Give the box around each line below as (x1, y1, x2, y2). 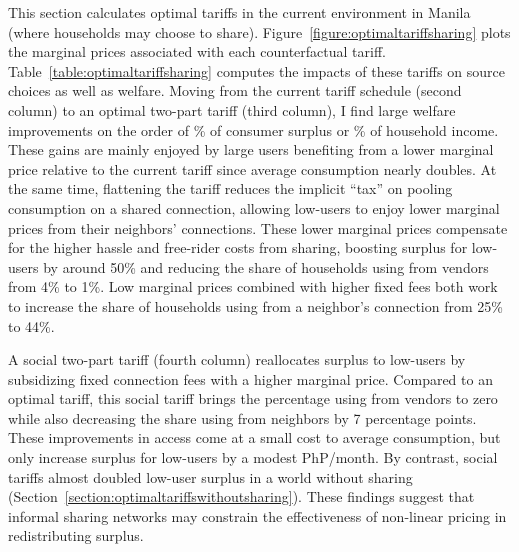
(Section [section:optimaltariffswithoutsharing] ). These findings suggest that (8, 486, 475, 507)
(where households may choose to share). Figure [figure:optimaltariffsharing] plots (8, 21, 511, 42)
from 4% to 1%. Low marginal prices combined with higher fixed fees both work (8, 276, 498, 297)
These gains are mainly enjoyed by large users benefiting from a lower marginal (8, 139, 494, 160)
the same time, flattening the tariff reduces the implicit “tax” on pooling (8, 178, 453, 199)
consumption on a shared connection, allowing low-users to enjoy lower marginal (8, 197, 500, 218)
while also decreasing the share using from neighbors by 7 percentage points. (8, 407, 477, 428)
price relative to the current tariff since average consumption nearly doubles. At (8, 158, 497, 179)
